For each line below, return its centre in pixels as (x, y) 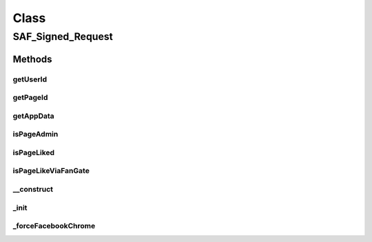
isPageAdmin (35, 134)
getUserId (30, 79)
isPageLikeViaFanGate (51, 171)
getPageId (30, 98)
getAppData (33, 116)
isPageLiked (34, 152)
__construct (33, 189)
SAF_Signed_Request (63, 37)
